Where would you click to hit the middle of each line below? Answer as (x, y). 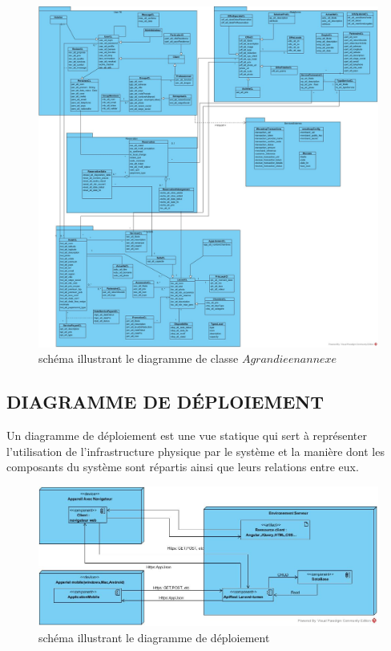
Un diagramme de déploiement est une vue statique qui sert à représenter (187, 435)
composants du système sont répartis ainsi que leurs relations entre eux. (183, 467)
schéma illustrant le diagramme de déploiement (154, 637)
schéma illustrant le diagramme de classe (139, 358)
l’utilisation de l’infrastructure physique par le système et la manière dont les (195, 451)
